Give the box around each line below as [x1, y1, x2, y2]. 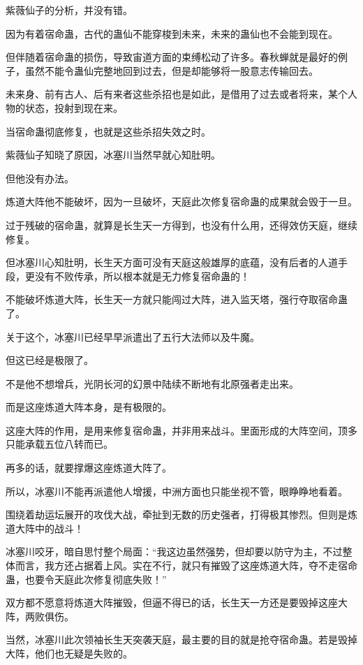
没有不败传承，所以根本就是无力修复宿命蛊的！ [34, 268, 250, 283]
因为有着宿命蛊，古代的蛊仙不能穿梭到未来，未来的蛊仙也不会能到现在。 [6, 26, 338, 41]
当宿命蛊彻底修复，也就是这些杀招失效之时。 [6, 124, 211, 138]
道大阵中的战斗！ [6, 520, 84, 535]
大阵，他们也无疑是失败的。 [6, 646, 133, 660]
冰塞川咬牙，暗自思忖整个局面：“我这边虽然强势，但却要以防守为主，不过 [6, 544, 343, 559]
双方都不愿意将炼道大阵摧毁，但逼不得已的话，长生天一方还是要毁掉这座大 [6, 595, 348, 610]
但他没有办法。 [6, 170, 74, 185]
